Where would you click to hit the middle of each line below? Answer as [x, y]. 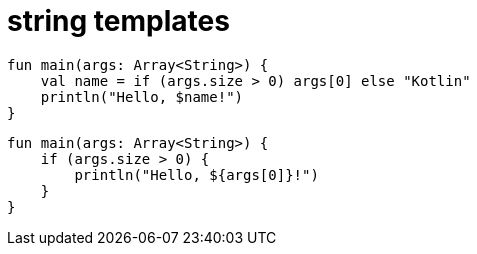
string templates [118, 21]
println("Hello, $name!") [142, 96]
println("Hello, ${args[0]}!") [196, 174]
